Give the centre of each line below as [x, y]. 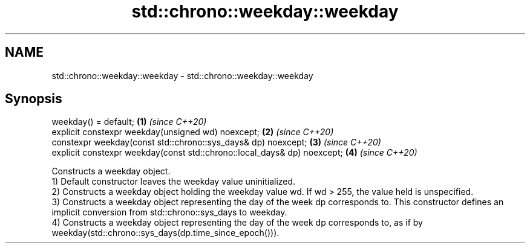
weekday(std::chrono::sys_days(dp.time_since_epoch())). [165, 233]
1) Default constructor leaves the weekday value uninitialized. [174, 182]
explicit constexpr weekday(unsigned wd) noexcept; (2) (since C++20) [193, 132]
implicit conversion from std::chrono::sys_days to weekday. [169, 212]
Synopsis [34, 99]
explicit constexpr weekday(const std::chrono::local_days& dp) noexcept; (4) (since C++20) [234, 153]
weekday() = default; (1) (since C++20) [129, 122]
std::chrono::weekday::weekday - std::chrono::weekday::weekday [182, 75]
